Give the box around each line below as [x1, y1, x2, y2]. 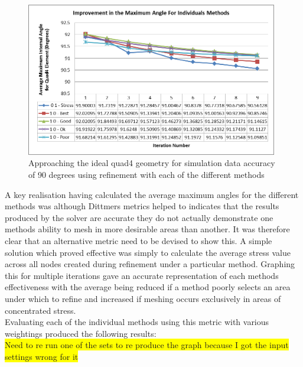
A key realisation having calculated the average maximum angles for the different [5, 188, 299, 200]
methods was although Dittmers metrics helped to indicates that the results [5, 200, 279, 212]
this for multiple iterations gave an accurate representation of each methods [5, 269, 279, 281]
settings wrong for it [5, 350, 79, 362]
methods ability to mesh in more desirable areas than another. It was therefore [5, 223, 290, 235]
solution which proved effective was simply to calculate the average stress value [5, 246, 291, 258]
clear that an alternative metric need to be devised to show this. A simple [5, 234, 272, 246]
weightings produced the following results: [5, 327, 157, 339]
